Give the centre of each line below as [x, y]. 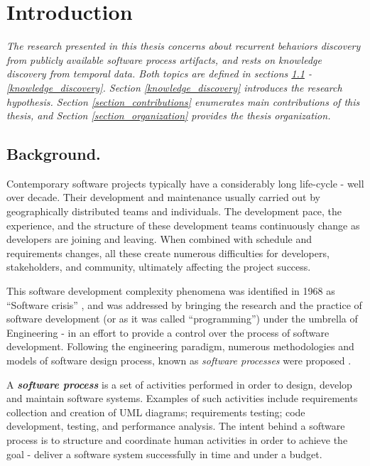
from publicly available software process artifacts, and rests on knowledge [164, 59]
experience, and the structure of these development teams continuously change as [183, 225]
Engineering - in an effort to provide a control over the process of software [168, 332]
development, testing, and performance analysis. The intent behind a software [176, 426]
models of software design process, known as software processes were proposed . [179, 361]
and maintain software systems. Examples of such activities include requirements [182, 398]
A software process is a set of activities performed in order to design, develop [179, 384]
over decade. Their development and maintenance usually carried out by [164, 197]
